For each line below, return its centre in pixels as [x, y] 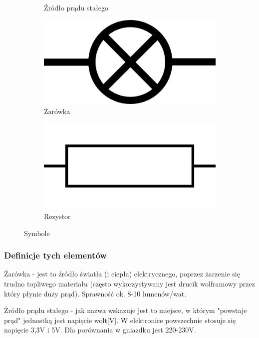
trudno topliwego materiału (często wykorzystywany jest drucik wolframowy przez [129, 283]
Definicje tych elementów [55, 255]
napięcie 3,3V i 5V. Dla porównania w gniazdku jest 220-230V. [100, 330]
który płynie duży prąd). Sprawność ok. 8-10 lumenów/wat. [95, 293]
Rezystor [57, 216]
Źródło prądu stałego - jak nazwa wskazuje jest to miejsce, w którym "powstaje [126, 310]
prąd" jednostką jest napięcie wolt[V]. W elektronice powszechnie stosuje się [120, 320]
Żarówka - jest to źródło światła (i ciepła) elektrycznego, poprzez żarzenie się [122, 274]
